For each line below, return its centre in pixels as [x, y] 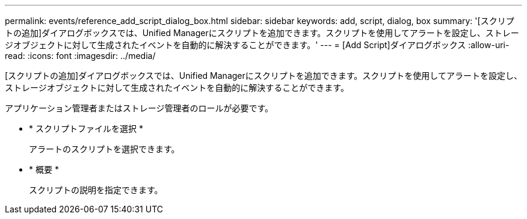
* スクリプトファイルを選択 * [86, 128]
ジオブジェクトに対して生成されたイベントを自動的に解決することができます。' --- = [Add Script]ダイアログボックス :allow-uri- [257, 45]
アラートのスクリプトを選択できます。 [104, 149]
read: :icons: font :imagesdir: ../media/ [80, 56]
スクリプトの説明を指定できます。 [96, 190]
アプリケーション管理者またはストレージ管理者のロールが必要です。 [139, 108]
